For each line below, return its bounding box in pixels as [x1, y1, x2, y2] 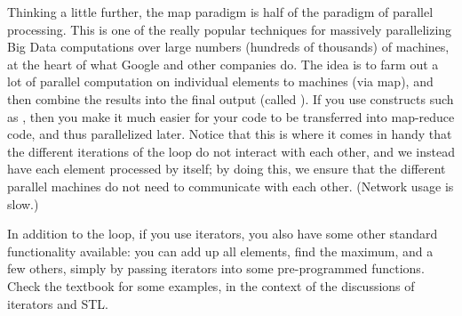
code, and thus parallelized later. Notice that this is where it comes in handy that [7, 125, 452, 143]
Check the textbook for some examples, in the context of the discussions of [7, 276, 415, 295]
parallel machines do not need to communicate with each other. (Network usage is [7, 176, 454, 195]
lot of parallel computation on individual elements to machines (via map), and [7, 72, 434, 91]
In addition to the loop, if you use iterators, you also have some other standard [7, 224, 438, 243]
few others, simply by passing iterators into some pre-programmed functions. [7, 259, 425, 278]
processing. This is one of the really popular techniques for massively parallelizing [7, 20, 452, 38]
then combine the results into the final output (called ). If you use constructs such [7, 89, 454, 108]
